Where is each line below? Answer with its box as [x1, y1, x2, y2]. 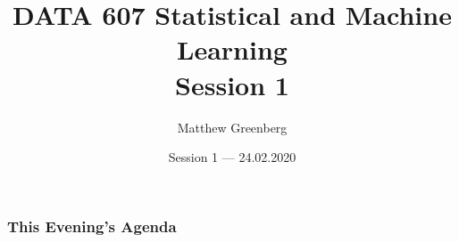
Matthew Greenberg [177, 117, 288, 136]
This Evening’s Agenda [7, 214, 177, 237]
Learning [177, 31, 288, 68]
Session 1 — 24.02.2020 [168, 148, 296, 166]
